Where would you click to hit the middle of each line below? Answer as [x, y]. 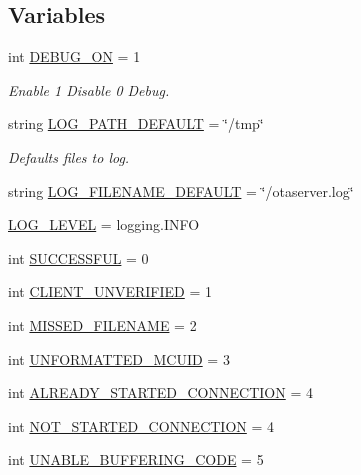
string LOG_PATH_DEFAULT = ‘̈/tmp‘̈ [136, 123]
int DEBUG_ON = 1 [74, 56]
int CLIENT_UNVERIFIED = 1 [110, 291]
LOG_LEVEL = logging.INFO [104, 224]
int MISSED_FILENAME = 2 [102, 324]
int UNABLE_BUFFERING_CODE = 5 [136, 459]
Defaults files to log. [69, 156]
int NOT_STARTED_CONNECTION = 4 [141, 425]
